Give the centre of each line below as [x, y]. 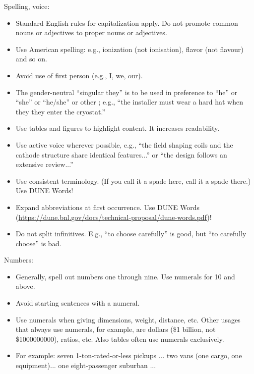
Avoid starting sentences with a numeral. [78, 303]
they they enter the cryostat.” [60, 111]
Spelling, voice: [27, 6]
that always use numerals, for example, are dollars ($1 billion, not [116, 329]
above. [25, 286]
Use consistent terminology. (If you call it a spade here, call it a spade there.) [133, 181]
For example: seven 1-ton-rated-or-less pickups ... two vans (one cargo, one [129, 355]
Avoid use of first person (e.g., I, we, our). [79, 75]
